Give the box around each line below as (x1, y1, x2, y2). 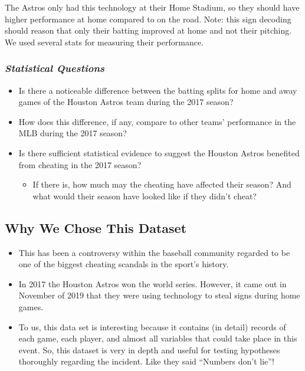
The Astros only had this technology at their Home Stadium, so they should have (5, 1, 300, 13)
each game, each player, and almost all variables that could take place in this (18, 332, 297, 344)
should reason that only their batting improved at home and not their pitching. (5, 24, 292, 37)
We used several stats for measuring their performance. (5, 35, 204, 48)
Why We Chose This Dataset (5, 218, 187, 237)
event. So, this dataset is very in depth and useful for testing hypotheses (18, 343, 280, 356)
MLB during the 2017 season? (18, 127, 127, 139)
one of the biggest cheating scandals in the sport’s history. (18, 258, 229, 270)
